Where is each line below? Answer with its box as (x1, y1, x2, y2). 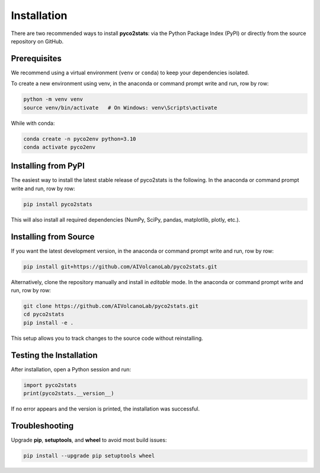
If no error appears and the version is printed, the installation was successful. (11, 405, 200, 412)
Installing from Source (11, 232, 95, 242)
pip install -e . (23, 319, 74, 326)
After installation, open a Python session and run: (11, 365, 132, 373)
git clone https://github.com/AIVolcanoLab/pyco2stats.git (23, 303, 199, 310)
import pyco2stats (23, 381, 77, 389)
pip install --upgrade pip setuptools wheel (23, 452, 155, 459)
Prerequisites (11, 53, 62, 64)
